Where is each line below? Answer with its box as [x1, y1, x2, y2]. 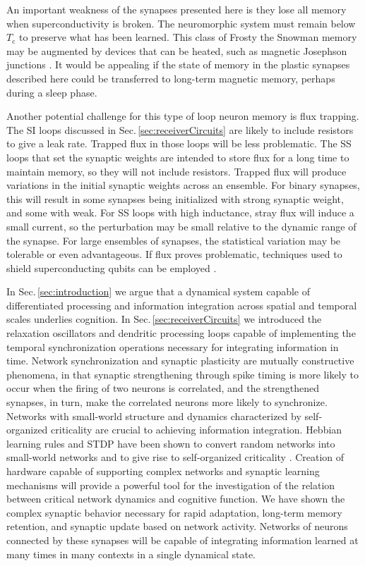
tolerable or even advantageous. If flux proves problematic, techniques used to [6, 247, 342, 262]
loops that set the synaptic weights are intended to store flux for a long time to [6, 149, 349, 164]
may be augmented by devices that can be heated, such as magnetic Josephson [6, 43, 347, 58]
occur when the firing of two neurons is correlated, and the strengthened [6, 381, 320, 395]
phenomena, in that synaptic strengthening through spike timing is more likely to [6, 367, 359, 381]
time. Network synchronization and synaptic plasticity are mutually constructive [6, 353, 354, 368]
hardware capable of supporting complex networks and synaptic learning [6, 464, 320, 478]
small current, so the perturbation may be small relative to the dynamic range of [6, 219, 357, 233]
